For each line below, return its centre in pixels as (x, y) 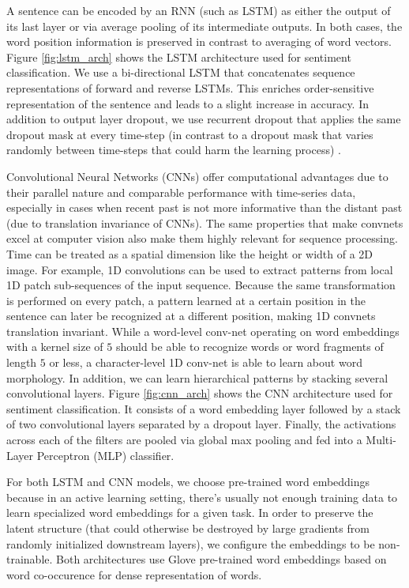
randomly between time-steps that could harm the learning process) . (174, 150)
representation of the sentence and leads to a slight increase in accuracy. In (188, 103)
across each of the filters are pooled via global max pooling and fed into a (184, 440)
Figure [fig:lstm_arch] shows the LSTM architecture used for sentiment (179, 57)
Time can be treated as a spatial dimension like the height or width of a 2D (190, 253)
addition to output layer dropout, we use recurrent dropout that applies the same (204, 119)
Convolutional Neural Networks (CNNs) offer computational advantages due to (197, 176)
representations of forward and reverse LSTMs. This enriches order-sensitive (190, 87)
